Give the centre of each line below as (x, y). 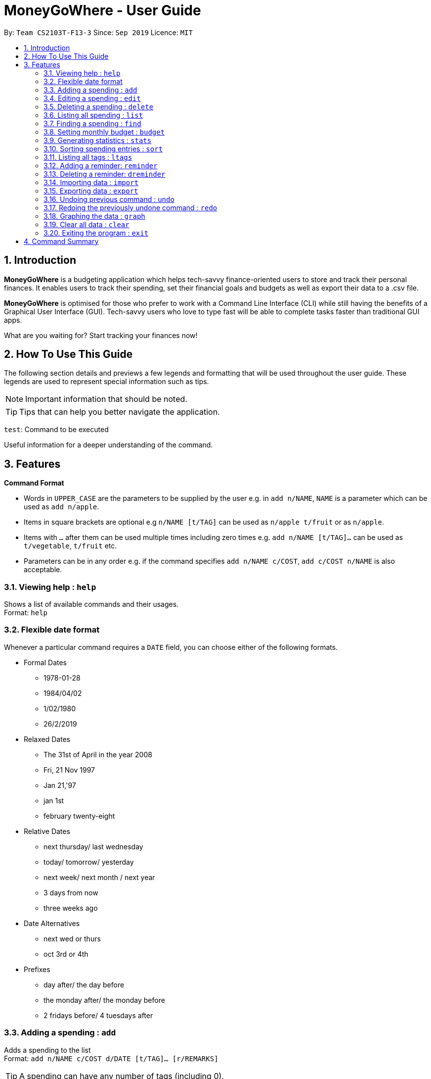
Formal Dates (45, 662)
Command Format (34, 483)
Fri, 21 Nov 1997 (69, 770)
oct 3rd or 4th (66, 954)
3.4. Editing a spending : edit (92, 98)
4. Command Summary (61, 241)
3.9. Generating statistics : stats (98, 140)
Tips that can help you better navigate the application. (120, 412)
